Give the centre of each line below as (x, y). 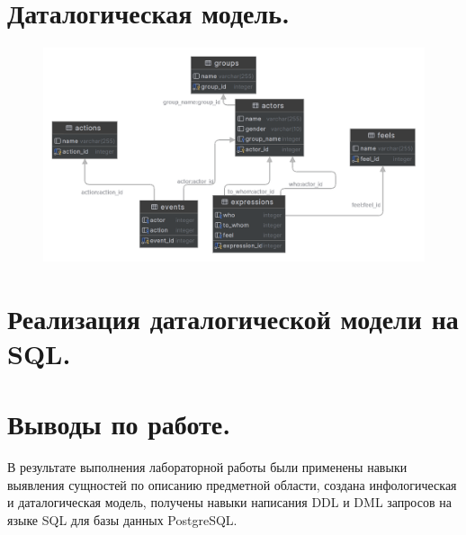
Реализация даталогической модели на (233, 318)
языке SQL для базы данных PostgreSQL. (122, 519)
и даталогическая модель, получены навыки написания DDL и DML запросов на (229, 502)
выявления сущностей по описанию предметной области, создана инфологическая (232, 484)
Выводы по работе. (119, 424)
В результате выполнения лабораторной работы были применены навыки (207, 467)
